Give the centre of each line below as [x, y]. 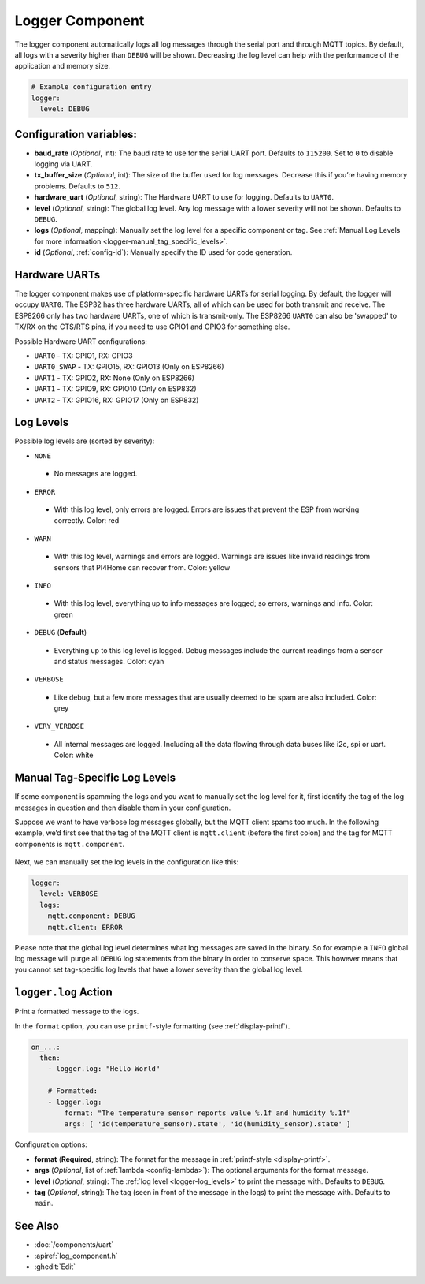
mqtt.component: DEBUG [91, 916]
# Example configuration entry [92, 87]
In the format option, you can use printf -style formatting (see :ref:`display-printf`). [152, 1026]
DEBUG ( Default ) [61, 633]
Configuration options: [51, 1144]
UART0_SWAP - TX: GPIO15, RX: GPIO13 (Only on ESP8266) [129, 367]
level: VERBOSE [69, 894]
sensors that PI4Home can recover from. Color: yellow [142, 567]
